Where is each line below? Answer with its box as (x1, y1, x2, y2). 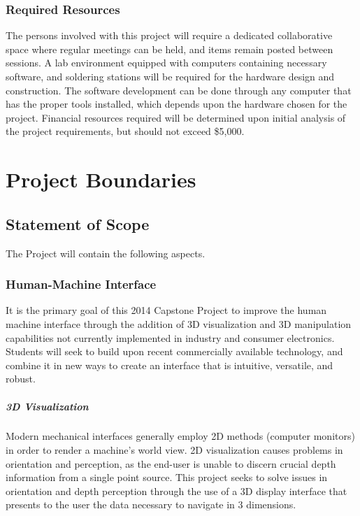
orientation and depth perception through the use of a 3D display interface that (6, 483, 347, 498)
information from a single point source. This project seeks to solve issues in (6, 470, 328, 485)
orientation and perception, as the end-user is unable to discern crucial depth (6, 456, 336, 471)
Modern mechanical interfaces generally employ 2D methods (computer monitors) (6, 429, 355, 443)
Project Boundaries (6, 165, 196, 194)
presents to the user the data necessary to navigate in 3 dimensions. (6, 497, 296, 512)
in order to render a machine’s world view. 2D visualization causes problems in (6, 443, 343, 457)
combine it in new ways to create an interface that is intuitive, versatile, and (6, 357, 333, 372)
